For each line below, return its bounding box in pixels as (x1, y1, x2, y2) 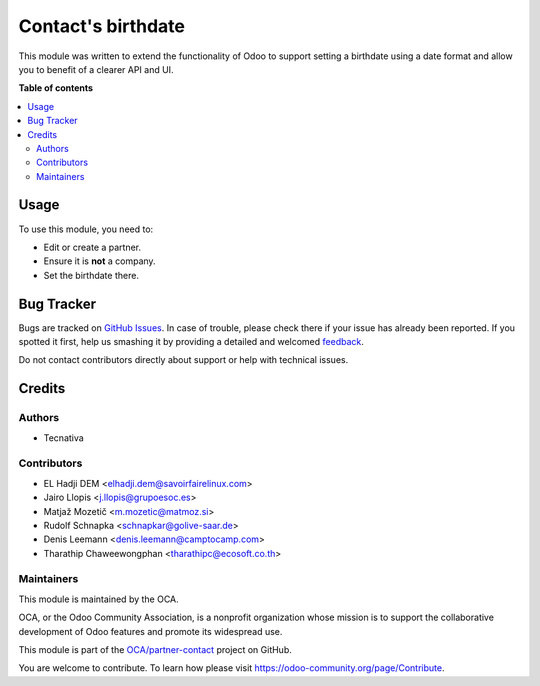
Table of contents (18, 82, 94, 94)
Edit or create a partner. (43, 241, 142, 253)
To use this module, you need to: (18, 223, 154, 235)
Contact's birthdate (18, 15, 185, 37)
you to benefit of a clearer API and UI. (18, 63, 174, 75)
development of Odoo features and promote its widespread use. (18, 625, 283, 637)
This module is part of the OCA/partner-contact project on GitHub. (18, 644, 292, 655)
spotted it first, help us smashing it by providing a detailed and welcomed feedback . (18, 336, 365, 348)
